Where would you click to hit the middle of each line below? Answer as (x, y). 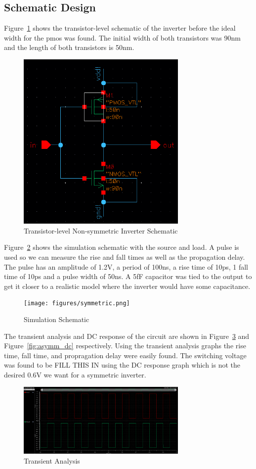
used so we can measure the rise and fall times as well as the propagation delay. (125, 257)
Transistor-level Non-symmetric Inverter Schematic (101, 230)
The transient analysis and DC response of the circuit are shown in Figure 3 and (127, 336)
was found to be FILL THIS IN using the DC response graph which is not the (122, 365)
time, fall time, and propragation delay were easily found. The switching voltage (125, 355)
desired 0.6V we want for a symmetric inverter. (75, 374)
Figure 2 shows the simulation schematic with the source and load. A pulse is (122, 247)
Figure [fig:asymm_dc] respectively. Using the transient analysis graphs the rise (125, 346)
